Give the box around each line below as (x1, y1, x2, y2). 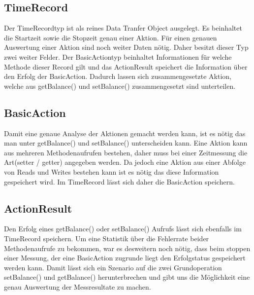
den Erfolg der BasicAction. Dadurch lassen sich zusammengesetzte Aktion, (4, 71, 231, 81)
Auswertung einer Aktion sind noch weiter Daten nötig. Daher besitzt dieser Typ (4, 42, 249, 52)
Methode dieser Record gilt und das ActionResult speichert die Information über (4, 61, 248, 72)
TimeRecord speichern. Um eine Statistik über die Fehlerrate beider (4, 233, 209, 243)
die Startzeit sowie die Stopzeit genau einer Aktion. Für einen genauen (4, 32, 217, 42)
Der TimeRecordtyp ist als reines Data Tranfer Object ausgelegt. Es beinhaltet (4, 23, 242, 33)
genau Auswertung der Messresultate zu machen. (4, 281, 151, 292)
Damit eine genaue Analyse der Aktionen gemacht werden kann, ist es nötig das (4, 128, 246, 138)
